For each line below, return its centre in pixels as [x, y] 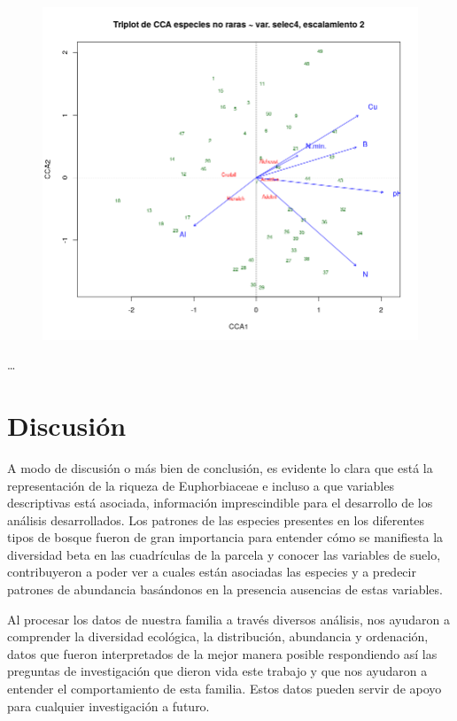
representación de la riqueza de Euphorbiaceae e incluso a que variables [201, 485]
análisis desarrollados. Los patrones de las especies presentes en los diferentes [216, 519]
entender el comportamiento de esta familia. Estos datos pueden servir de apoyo [225, 689]
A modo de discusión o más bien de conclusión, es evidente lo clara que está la [220, 467]
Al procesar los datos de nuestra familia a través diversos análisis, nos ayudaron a [228, 619]
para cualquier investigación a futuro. [108, 705]
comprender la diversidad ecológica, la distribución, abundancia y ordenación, [218, 636]
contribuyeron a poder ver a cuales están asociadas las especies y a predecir [212, 572]
